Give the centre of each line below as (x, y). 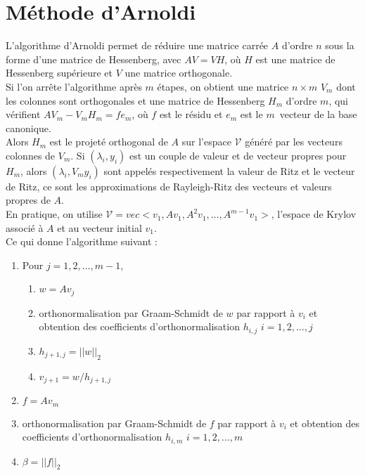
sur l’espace (206, 142)
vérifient (23, 114)
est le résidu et (191, 114)
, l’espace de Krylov (314, 214)
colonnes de (31, 155)
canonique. (28, 128)
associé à (25, 227)
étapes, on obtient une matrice (223, 86)
